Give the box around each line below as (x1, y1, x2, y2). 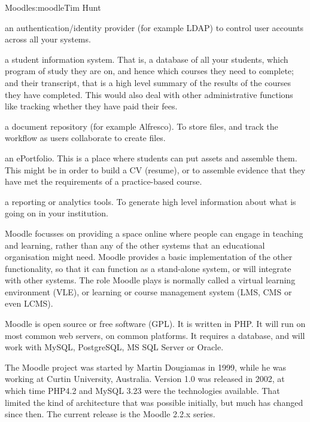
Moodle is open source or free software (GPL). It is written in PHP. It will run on (5, 317, 306, 330)
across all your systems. (5, 33, 91, 45)
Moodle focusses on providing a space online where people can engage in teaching (5, 227, 303, 239)
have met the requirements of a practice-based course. (5, 175, 202, 188)
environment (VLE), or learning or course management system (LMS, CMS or (5, 285, 292, 298)
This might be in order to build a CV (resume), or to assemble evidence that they (5, 163, 306, 176)
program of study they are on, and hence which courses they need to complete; (5, 65, 294, 77)
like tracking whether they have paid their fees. (5, 100, 178, 112)
